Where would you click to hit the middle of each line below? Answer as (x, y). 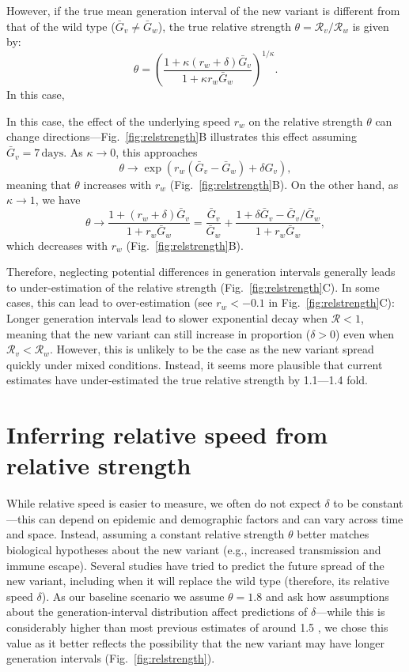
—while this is (350, 612)
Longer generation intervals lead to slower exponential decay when (167, 318)
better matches (333, 534)
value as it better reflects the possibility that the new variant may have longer (195, 642)
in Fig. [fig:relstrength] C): (331, 302)
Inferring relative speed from (167, 434)
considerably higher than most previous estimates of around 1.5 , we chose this (197, 627)
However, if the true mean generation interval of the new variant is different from (203, 10)
